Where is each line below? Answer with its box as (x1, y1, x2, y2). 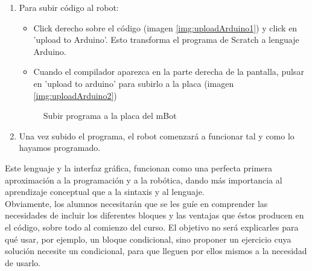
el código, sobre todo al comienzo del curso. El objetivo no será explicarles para (5, 220, 299, 233)
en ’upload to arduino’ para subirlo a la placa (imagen (33, 77, 234, 89)
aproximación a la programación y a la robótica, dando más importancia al (5, 173, 282, 186)
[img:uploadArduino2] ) (33, 89, 117, 101)
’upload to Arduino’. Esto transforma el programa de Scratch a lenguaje (33, 33, 299, 46)
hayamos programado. (19, 141, 101, 154)
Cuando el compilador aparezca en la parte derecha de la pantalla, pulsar (33, 65, 304, 78)
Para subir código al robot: (19, 1, 119, 13)
